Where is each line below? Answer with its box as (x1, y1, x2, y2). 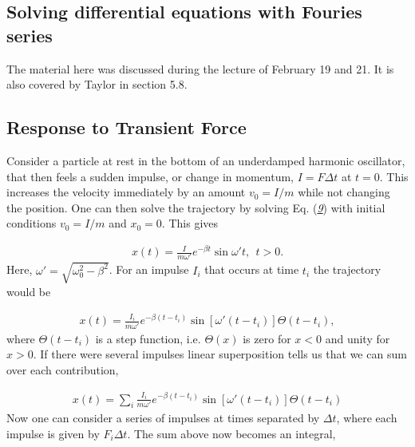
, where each (336, 409, 397, 426)
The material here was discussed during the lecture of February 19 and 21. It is (6, 60, 394, 77)
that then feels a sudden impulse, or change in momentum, (6, 168, 294, 184)
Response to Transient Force (6, 115, 247, 140)
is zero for (243, 330, 291, 346)
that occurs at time (204, 261, 299, 278)
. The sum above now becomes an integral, (127, 425, 336, 441)
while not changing (298, 184, 390, 200)
